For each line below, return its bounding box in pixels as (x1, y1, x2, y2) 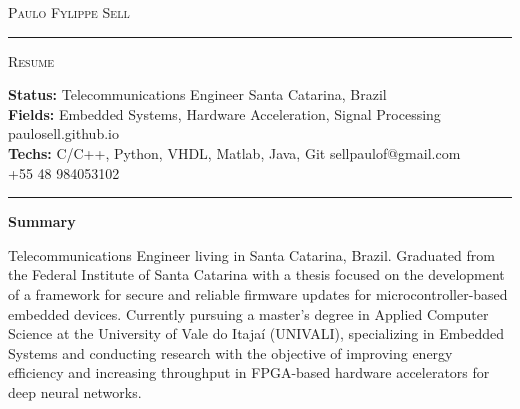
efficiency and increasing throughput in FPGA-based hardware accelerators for (8, 362, 490, 383)
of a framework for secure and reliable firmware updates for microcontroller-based (8, 283, 508, 304)
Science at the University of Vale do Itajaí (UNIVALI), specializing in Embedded (8, 323, 505, 344)
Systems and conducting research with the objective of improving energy (8, 342, 453, 363)
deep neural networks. (8, 381, 142, 402)
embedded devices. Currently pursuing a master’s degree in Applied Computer (8, 303, 489, 324)
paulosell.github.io (8, 123, 119, 144)
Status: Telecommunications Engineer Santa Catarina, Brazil (8, 84, 387, 105)
